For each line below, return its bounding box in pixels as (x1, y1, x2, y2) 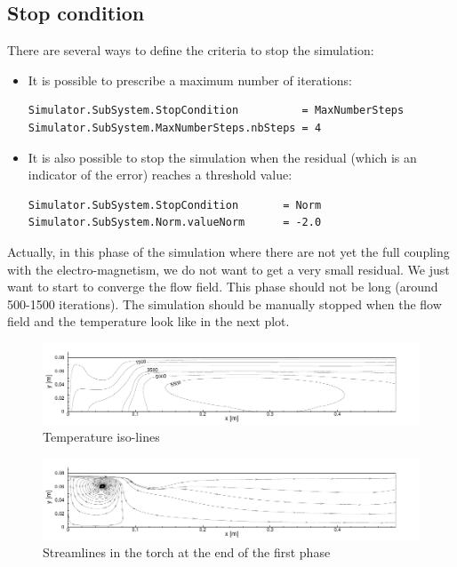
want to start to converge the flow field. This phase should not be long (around (7, 277, 438, 296)
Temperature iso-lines (43, 427, 160, 446)
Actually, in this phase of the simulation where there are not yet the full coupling (7, 242, 450, 260)
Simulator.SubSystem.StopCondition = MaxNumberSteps (28, 104, 405, 117)
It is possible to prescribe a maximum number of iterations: (28, 70, 352, 89)
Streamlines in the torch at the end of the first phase (43, 543, 331, 562)
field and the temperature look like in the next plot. (7, 312, 290, 331)
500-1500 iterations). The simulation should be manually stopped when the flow (7, 294, 442, 313)
